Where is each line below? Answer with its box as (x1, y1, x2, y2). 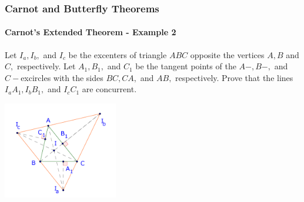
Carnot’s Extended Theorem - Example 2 (5, 26, 176, 38)
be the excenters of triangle (68, 48, 167, 60)
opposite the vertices (190, 48, 265, 60)
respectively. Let (16, 60, 76, 72)
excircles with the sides (21, 71, 103, 83)
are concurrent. (82, 83, 137, 95)
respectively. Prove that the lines (175, 71, 293, 83)
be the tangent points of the (135, 60, 236, 72)
